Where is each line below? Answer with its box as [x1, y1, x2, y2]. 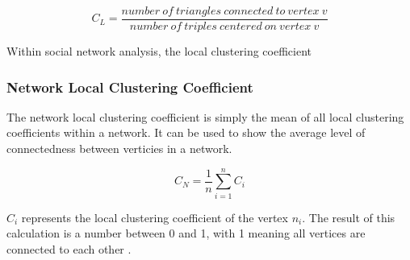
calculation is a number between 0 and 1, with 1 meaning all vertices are [6, 225, 366, 241]
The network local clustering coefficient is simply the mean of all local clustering [6, 108, 404, 125]
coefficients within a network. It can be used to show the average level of [6, 124, 366, 141]
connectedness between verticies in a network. [6, 140, 232, 157]
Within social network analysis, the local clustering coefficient [6, 43, 312, 60]
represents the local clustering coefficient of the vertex [21, 208, 288, 225]
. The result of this [302, 208, 395, 225]
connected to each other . [6, 240, 132, 257]
